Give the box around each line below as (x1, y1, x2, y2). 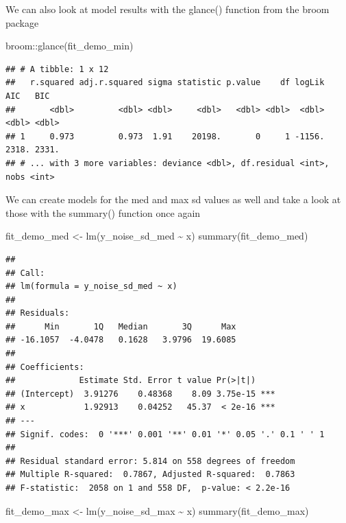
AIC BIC (5, 91, 50, 101)
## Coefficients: (5, 362, 84, 372)
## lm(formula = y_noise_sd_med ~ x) (5, 281, 177, 292)
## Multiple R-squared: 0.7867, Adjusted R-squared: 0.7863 (5, 469, 295, 480)
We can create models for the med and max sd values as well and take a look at (5, 192, 341, 207)
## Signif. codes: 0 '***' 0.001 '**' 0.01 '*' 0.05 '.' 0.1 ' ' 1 (5, 429, 325, 439)
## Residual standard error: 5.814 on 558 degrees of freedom (5, 456, 295, 466)
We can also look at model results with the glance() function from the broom (5, 2, 330, 16)
